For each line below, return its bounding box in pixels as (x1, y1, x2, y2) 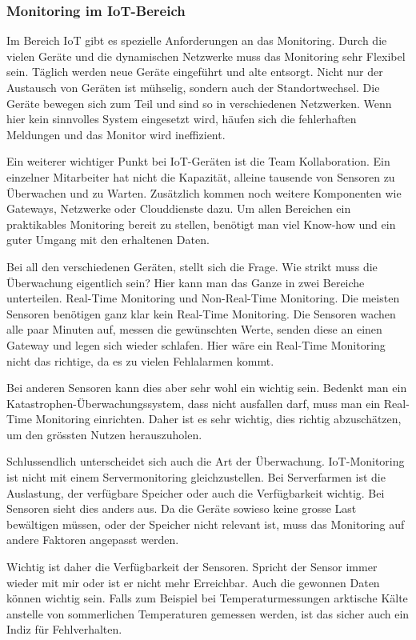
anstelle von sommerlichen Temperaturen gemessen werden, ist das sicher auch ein (6, 605, 410, 622)
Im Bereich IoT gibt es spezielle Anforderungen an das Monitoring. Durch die (6, 32, 387, 49)
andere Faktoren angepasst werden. (6, 531, 179, 548)
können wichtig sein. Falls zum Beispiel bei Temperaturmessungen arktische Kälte (6, 590, 408, 606)
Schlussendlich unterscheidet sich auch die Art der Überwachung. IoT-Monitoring (6, 453, 405, 470)
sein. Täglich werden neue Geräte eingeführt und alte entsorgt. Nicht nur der (6, 63, 383, 80)
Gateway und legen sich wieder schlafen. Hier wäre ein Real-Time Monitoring (6, 336, 386, 353)
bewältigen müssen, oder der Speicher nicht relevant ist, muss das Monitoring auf (6, 515, 405, 532)
